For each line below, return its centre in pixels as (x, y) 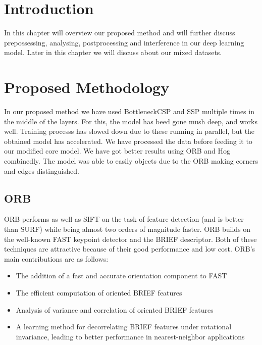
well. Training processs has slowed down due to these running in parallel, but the (129, 131)
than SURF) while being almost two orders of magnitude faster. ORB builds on (127, 229)
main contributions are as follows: (56, 258)
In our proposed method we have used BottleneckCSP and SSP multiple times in (129, 111)
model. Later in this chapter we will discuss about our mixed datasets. (113, 52)
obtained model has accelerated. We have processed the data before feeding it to (128, 141)
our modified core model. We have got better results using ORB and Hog (117, 151)
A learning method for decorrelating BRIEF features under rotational (124, 327)
